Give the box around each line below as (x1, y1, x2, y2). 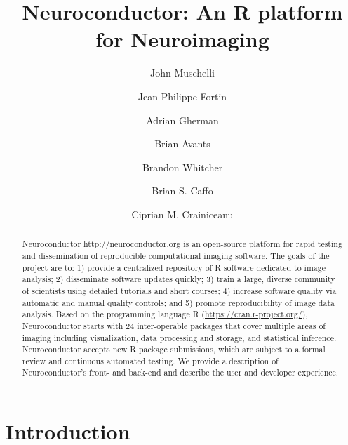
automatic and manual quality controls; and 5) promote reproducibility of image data (22, 296, 335, 308)
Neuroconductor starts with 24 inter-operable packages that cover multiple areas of (22, 319, 326, 331)
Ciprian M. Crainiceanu (131, 206, 234, 221)
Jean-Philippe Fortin (138, 88, 227, 103)
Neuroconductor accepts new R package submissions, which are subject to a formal (22, 343, 326, 355)
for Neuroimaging (95, 25, 269, 53)
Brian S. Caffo (152, 183, 213, 198)
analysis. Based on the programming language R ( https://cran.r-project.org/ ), (22, 308, 308, 320)
